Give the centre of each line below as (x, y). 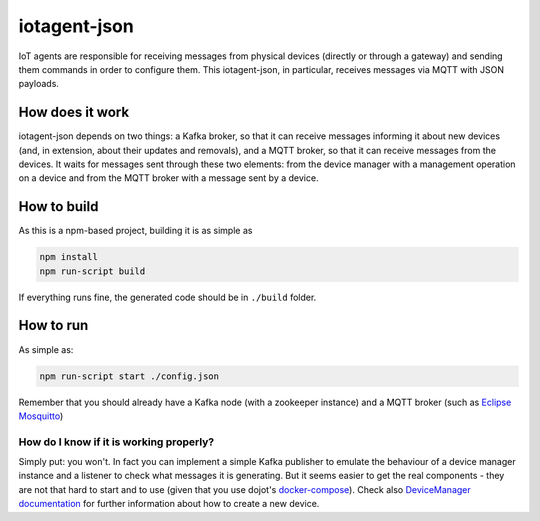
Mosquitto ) (41, 416)
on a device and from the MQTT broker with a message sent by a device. (168, 178)
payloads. (39, 84)
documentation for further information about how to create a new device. (169, 504)
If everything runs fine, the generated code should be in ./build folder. (167, 297)
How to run (53, 325)
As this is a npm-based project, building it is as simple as (135, 231)
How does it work (74, 112)
